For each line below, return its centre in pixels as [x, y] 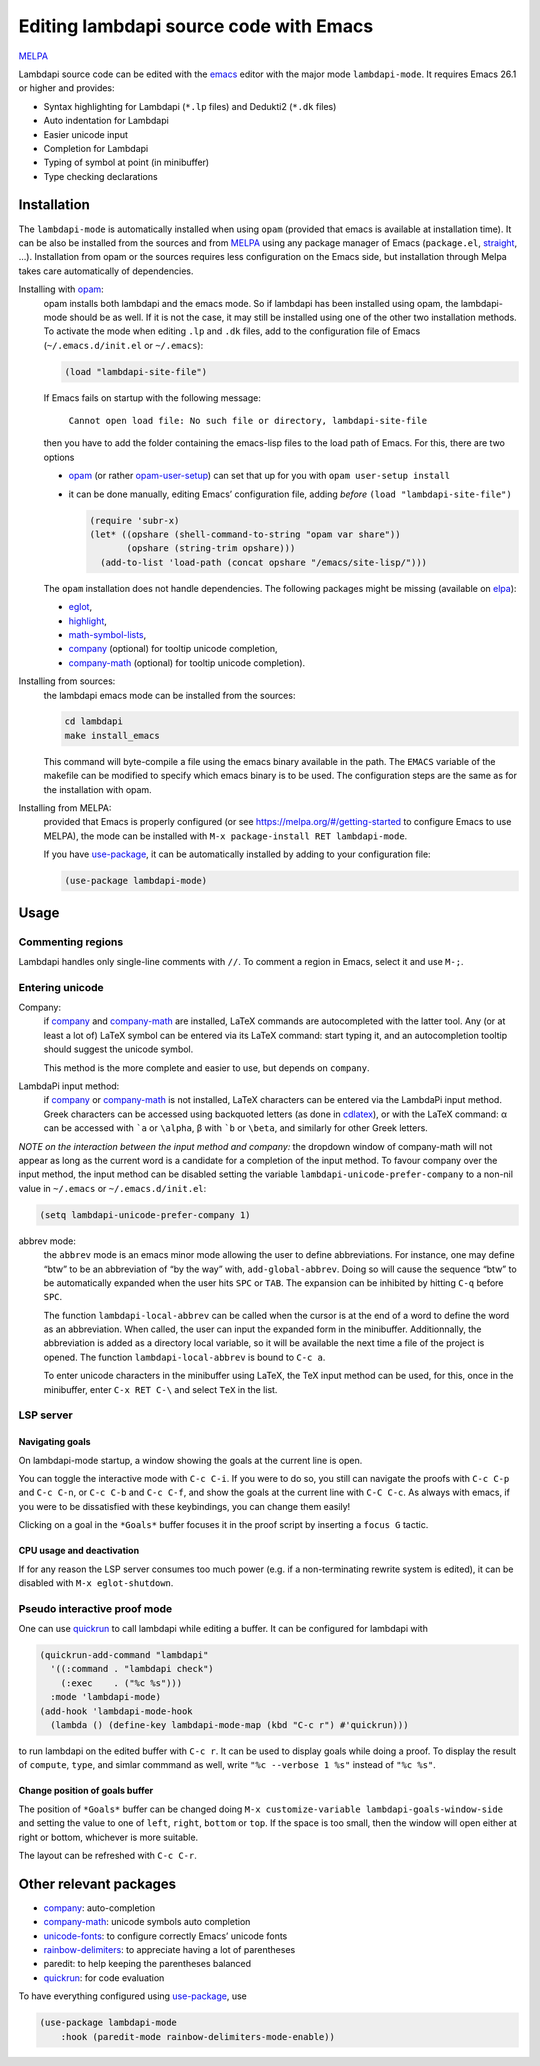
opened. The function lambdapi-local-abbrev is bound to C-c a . [184, 1357]
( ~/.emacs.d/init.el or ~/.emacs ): [123, 345]
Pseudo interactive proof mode [95, 1608]
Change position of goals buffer [86, 1791]
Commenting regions [71, 942]
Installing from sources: [67, 681]
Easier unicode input [86, 134]
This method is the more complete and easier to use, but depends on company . [206, 1067]
